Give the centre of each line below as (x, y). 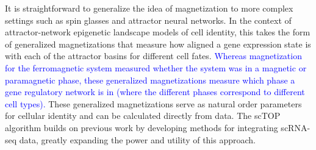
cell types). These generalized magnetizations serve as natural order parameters (153, 103)
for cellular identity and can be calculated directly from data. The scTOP (143, 116)
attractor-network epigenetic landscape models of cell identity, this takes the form (158, 32)
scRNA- (296, 127)
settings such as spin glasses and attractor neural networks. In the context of (148, 20)
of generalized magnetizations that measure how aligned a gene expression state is (158, 44)
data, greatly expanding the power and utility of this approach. (137, 139)
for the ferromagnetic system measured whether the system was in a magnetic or (156, 67)
